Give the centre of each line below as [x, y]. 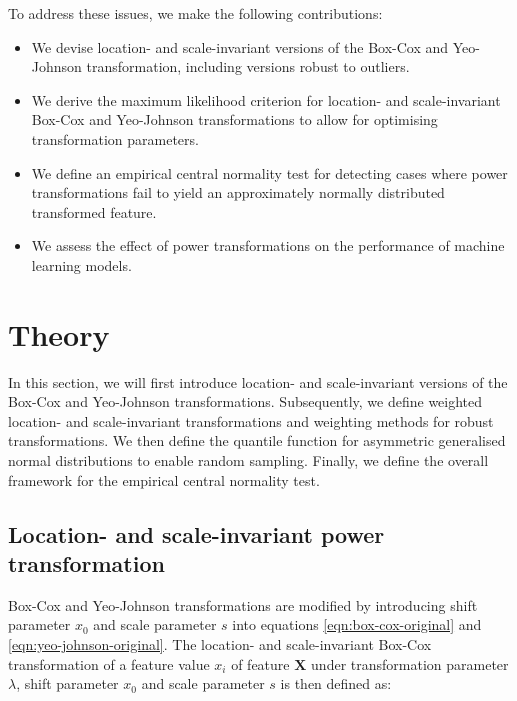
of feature [260, 663]
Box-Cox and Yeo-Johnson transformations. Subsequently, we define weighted [245, 401]
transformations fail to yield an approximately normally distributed [238, 192]
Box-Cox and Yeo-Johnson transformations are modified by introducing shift [243, 604]
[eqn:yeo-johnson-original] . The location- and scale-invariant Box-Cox [220, 644]
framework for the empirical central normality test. [164, 479]
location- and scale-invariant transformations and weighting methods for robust [251, 420]
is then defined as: [336, 683]
